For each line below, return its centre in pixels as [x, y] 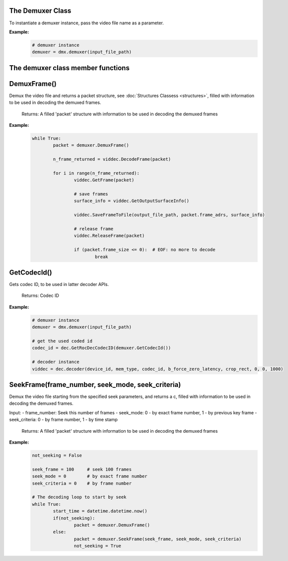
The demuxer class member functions [70, 68]
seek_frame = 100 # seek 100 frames [82, 469]
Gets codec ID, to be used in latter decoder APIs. [59, 284]
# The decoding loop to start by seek [79, 497]
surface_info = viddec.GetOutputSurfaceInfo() [132, 201]
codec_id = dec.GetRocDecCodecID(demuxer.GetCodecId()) [102, 348]
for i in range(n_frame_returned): [96, 173]
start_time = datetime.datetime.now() [100, 511]
